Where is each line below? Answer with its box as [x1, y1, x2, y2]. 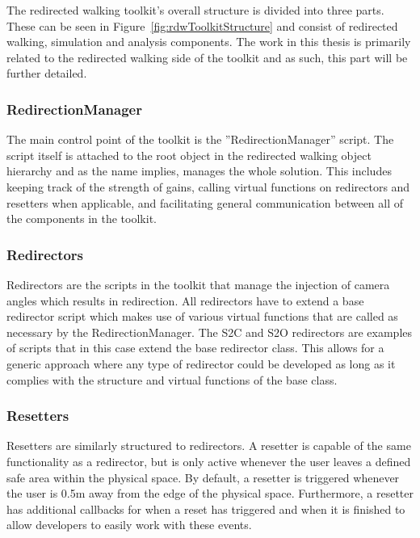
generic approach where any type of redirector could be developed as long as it [6, 355, 396, 372]
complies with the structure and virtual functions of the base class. [6, 371, 338, 388]
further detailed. [6, 65, 87, 82]
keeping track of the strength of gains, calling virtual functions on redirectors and [6, 178, 410, 195]
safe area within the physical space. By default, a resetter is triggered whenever [6, 469, 400, 485]
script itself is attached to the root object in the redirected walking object [6, 146, 372, 163]
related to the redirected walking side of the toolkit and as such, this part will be [6, 48, 408, 65]
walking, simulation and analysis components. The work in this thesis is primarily [6, 33, 411, 50]
